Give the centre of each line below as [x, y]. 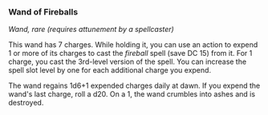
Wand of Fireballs [43, 12]
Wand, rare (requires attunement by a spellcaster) [91, 30]
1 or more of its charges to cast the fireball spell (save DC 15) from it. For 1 [130, 54]
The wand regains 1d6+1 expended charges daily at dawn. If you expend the [134, 85]
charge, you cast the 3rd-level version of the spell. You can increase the [128, 61]
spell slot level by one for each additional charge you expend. [110, 70]
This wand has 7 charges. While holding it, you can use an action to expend [133, 45]
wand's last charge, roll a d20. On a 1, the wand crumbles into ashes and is [132, 94]
